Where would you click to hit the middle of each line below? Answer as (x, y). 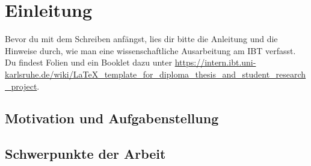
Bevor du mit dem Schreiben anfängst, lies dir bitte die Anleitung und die (141, 39)
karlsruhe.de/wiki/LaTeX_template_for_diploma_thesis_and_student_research (155, 74)
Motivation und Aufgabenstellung (112, 118)
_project (21, 86)
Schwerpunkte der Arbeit (85, 154)
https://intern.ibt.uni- (215, 62)
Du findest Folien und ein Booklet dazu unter (89, 62)
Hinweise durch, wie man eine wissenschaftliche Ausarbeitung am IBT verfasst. (150, 50)
